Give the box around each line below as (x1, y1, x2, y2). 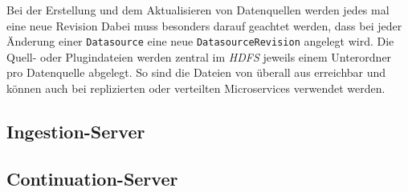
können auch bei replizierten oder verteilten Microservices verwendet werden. (6, 80, 386, 97)
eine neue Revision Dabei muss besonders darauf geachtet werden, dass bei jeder (6, 17, 402, 34)
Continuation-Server (6, 166, 178, 190)
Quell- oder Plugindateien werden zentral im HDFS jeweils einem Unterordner (6, 48, 392, 65)
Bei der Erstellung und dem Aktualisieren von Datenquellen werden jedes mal (6, 2, 390, 18)
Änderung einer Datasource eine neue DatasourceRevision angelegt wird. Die (6, 33, 394, 50)
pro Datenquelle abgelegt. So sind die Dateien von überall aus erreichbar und (6, 64, 386, 81)
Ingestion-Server (6, 119, 145, 144)
